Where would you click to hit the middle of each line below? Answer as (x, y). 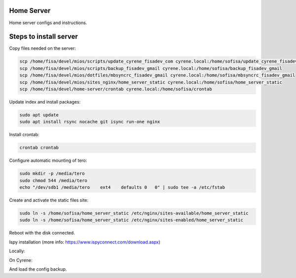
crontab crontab (39, 148)
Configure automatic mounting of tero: (48, 161)
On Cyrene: (21, 260)
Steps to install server (44, 37)
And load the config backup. (38, 269)
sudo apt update (39, 115)
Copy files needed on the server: (42, 48)
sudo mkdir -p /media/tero (52, 174)
